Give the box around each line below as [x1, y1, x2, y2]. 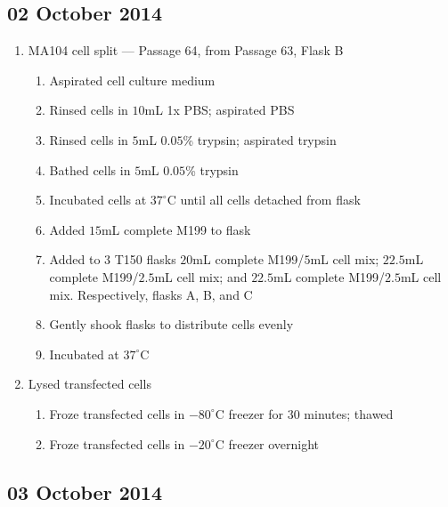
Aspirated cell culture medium [49, 70, 216, 89]
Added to [49, 250, 101, 269]
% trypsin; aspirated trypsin [183, 130, 337, 149]
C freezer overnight [215, 434, 320, 453]
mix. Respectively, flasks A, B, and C [49, 285, 253, 303]
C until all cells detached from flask [167, 190, 361, 209]
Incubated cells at [49, 190, 147, 209]
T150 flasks [114, 250, 176, 269]
